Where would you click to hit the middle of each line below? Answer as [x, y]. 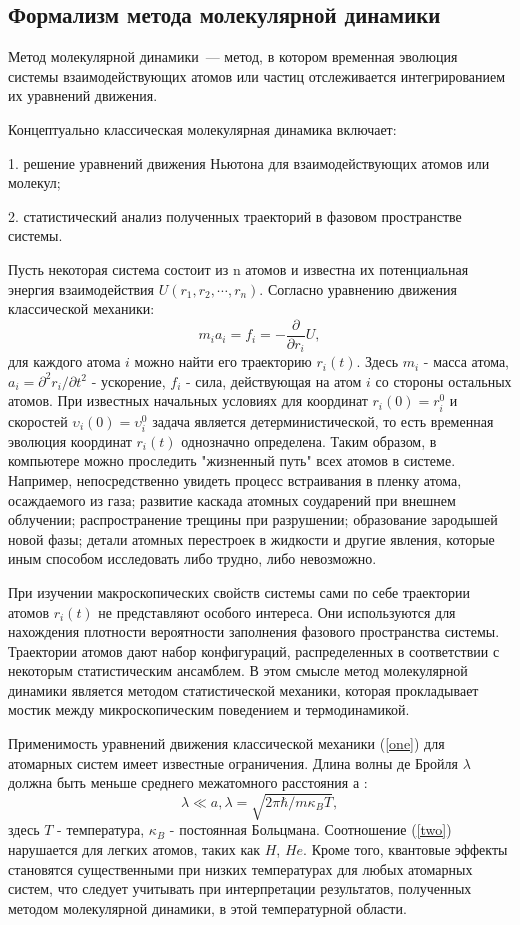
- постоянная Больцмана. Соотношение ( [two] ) [310, 829]
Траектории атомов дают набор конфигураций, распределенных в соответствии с [254, 650]
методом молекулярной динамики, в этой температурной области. [207, 907]
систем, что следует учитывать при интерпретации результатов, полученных [240, 888]
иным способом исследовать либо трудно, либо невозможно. [192, 558]
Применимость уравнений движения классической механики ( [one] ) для [226, 743]
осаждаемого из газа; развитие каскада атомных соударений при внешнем [232, 499]
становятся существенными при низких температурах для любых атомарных [240, 868]
